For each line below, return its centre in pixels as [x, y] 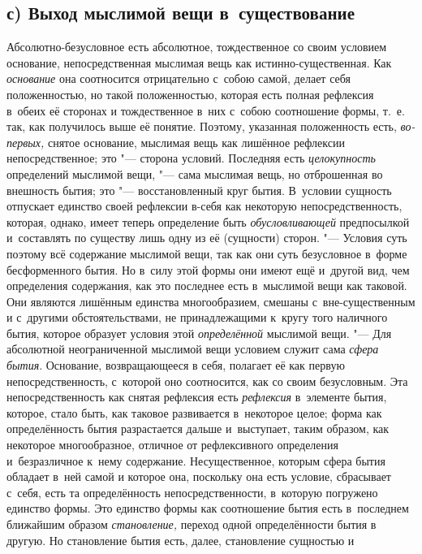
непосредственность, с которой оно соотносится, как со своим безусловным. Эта [207, 381]
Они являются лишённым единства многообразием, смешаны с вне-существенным [211, 301]
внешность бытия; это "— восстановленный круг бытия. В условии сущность [199, 190]
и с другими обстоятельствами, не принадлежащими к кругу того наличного [197, 317]
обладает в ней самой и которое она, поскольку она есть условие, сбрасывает [199, 476]
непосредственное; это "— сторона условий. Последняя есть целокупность [191, 158]
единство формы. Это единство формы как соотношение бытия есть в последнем [208, 508]
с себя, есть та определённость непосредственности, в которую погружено [192, 492]
